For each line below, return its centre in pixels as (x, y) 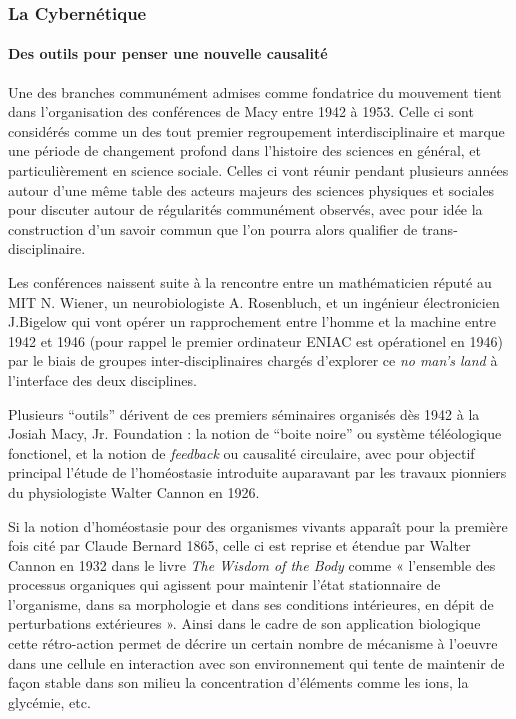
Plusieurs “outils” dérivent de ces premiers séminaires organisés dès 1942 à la (244, 413)
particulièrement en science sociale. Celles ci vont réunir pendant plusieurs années (258, 170)
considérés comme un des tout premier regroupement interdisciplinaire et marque (256, 130)
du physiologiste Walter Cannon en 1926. (134, 491)
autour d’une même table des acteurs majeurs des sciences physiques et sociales (251, 189)
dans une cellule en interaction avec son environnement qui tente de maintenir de (256, 662)
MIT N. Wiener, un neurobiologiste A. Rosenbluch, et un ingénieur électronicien (254, 301)
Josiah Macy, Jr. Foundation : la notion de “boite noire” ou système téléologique (255, 433)
